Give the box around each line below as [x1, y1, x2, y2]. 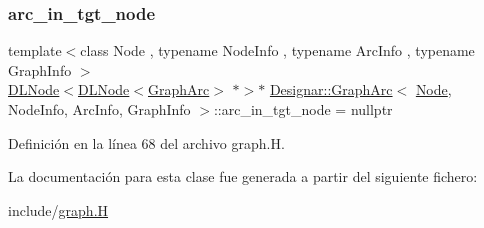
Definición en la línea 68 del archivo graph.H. [8, 132, 285, 153]
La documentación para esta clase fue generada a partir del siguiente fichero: [8, 166, 478, 187]
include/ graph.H [8, 199, 109, 220]
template [8, 40, 62, 61]
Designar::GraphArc [269, 79, 393, 100]
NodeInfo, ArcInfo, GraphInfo [8, 99, 191, 119]
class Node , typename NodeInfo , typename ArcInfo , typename [80, 40, 475, 61]
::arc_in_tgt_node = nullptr [213, 99, 393, 119]
